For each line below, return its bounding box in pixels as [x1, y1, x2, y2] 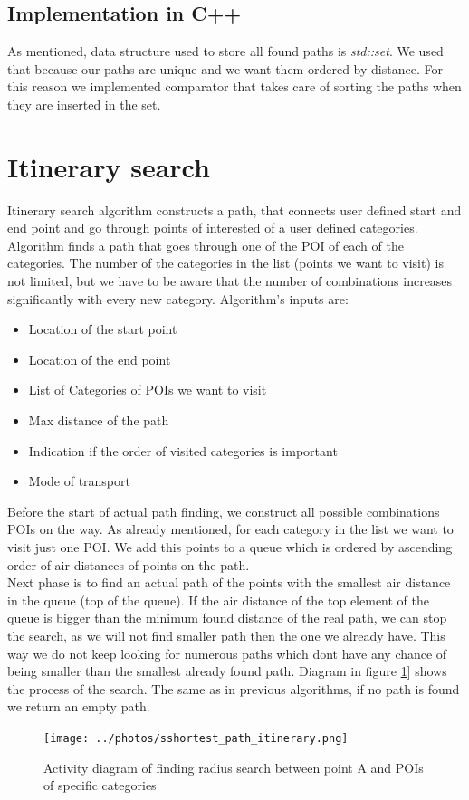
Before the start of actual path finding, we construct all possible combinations [7, 501, 440, 520]
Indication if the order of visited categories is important [28, 441, 338, 460]
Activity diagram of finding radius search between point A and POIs [43, 757, 424, 776]
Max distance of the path [28, 411, 169, 430]
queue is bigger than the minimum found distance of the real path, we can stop [7, 608, 447, 627]
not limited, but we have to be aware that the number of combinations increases [7, 271, 453, 290]
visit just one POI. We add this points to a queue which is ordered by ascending [7, 538, 453, 557]
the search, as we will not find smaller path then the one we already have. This [7, 625, 445, 644]
